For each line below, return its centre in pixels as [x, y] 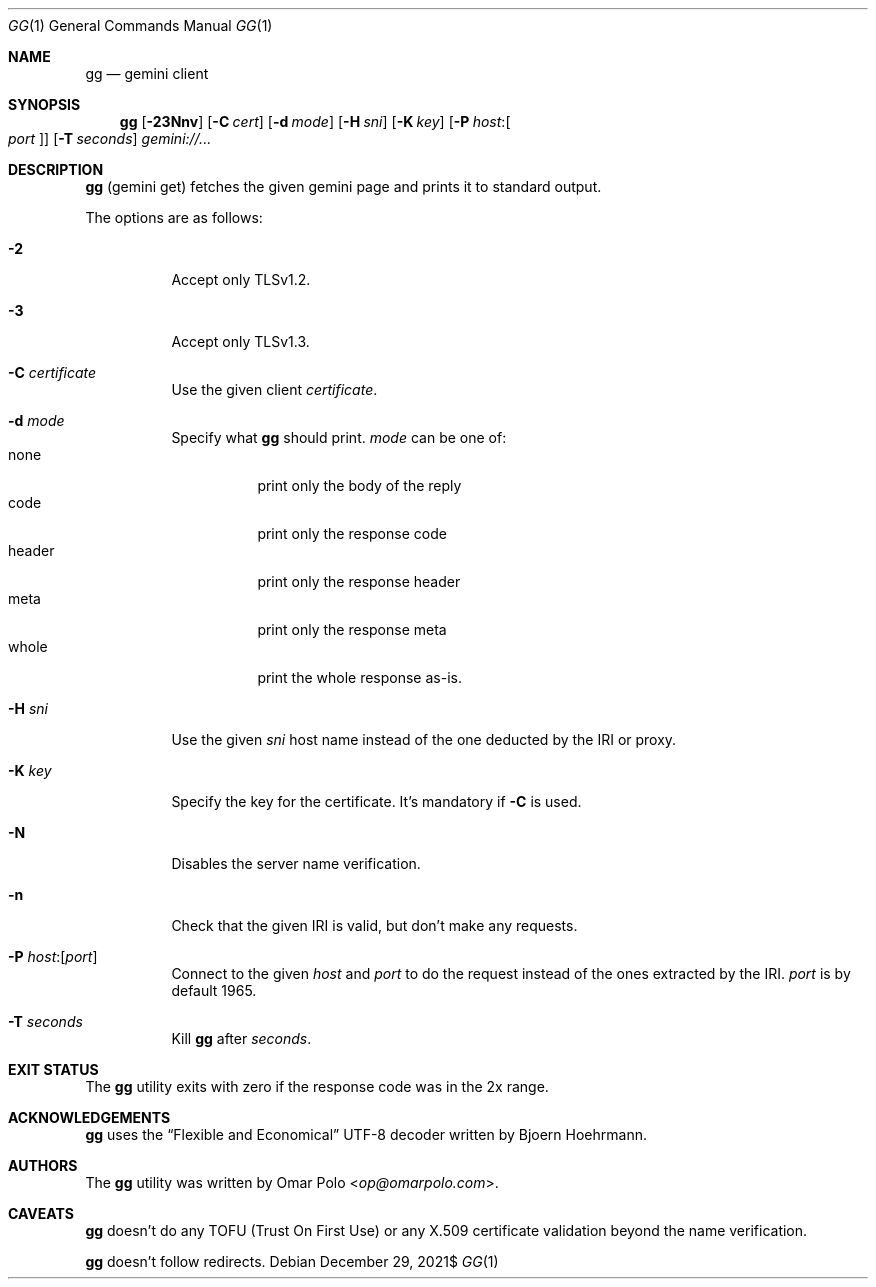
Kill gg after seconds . [241, 1038]
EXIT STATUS [53, 1069]
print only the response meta [352, 629]
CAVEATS [41, 1213]
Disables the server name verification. [296, 863]
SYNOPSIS [44, 104]
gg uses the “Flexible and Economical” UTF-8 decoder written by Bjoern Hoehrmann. [366, 1134]
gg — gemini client [147, 73]
